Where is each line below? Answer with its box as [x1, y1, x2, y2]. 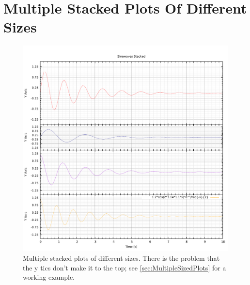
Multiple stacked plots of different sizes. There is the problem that [23, 253, 220, 263]
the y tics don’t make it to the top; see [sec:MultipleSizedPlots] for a [23, 262, 226, 272]
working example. [23, 272, 75, 282]
